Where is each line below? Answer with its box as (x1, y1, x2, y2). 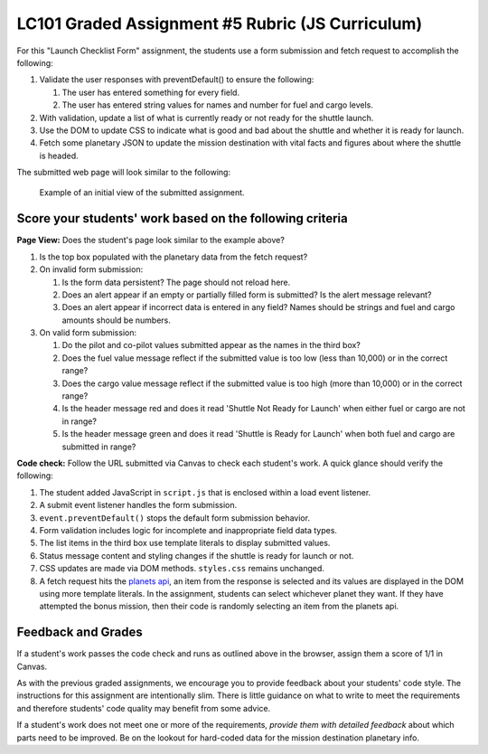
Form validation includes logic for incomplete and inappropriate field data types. (39, 524, 338, 535)
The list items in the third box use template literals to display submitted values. (39, 538, 331, 549)
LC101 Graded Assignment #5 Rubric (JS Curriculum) (16, 14, 423, 33)
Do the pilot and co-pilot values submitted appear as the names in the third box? (61, 340, 361, 351)
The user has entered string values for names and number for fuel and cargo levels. (61, 99, 374, 110)
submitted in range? (61, 441, 136, 452)
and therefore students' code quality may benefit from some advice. (16, 702, 271, 713)
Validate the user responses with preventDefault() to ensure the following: (39, 74, 314, 85)
